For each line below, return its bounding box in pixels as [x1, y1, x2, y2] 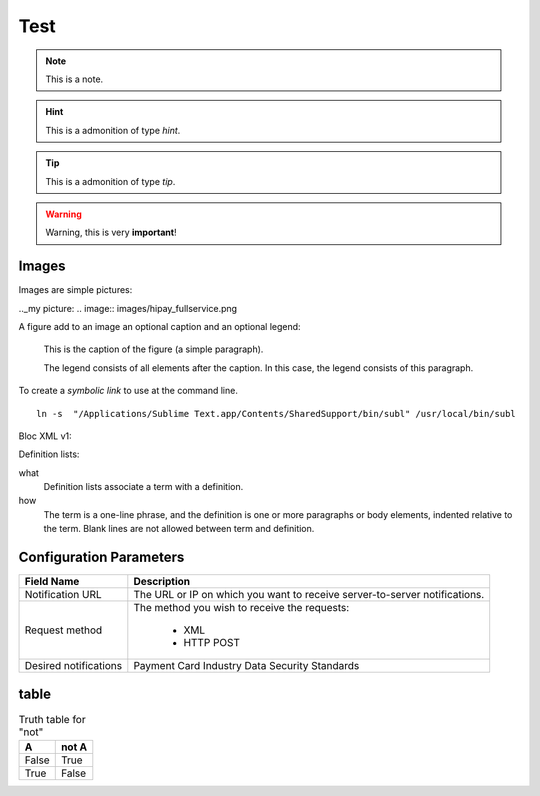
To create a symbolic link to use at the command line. [18, 385, 239, 397]
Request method [24, 623, 103, 637]
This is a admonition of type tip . [45, 175, 176, 187]
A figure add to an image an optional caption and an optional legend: [18, 320, 301, 332]
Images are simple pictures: [18, 284, 133, 296]
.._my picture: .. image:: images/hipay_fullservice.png [18, 302, 238, 314]
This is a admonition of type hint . [45, 124, 181, 136]
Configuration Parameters [18, 549, 185, 566]
